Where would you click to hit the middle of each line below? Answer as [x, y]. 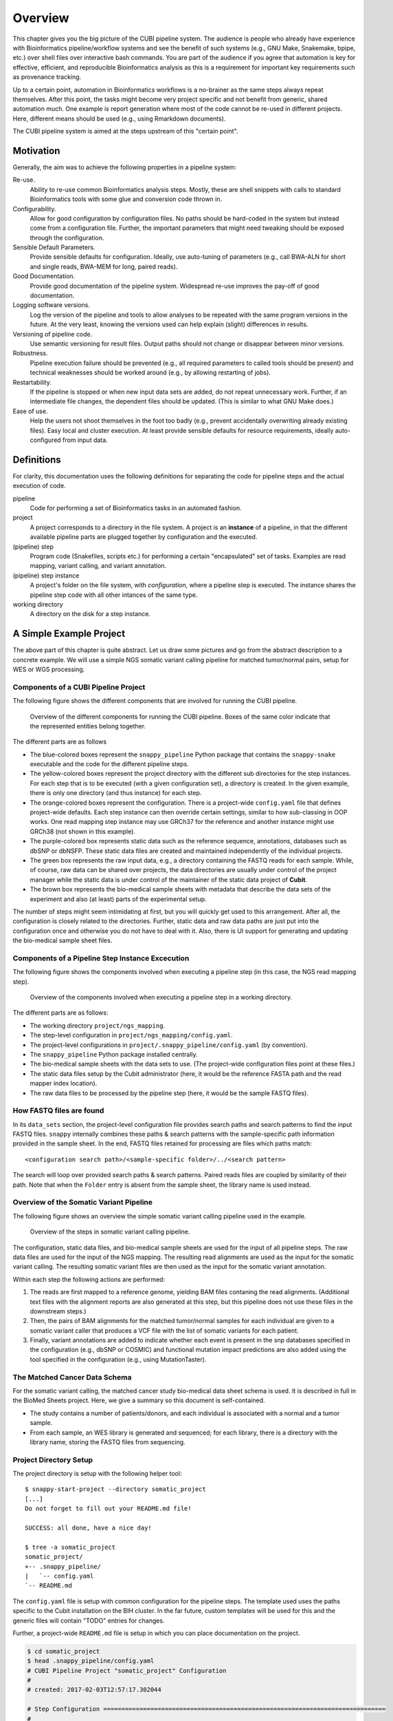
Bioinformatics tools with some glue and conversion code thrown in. [126, 199]
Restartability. [32, 382]
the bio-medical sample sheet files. [63, 940]
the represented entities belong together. [88, 726]
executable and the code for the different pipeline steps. [109, 764]
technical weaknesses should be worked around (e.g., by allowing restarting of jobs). [150, 372]
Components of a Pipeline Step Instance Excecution [101, 958]
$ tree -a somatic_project [70, 1547]
